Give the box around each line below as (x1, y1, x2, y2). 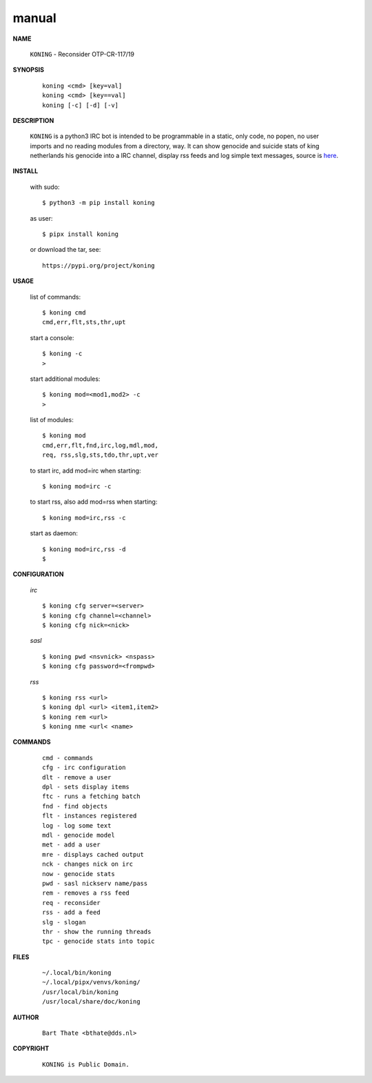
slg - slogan (42, 918, 86, 926)
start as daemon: (30, 529, 79, 537)
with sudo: (30, 183, 60, 191)
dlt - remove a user (42, 773, 112, 781)
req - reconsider (42, 899, 101, 906)
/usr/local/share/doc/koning (42, 997, 141, 1006)
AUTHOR (12, 1013, 39, 1021)
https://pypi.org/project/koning (42, 261, 155, 269)
